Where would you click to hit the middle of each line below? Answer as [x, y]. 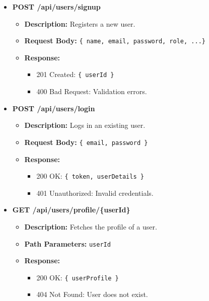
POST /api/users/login [54, 108]
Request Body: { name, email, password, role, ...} [115, 41]
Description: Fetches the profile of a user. [91, 226]
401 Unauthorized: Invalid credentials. [95, 193]
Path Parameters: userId [67, 243]
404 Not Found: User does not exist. [92, 294]
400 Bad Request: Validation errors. [92, 91]
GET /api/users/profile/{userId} [71, 210]
